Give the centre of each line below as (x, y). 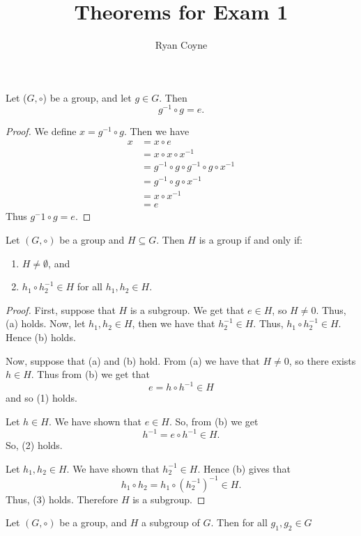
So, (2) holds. (34, 445)
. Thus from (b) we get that (90, 374)
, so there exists (322, 360)
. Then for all (239, 522)
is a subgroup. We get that (187, 309)
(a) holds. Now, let (46, 323)
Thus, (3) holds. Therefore (62, 499)
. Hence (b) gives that (244, 468)
